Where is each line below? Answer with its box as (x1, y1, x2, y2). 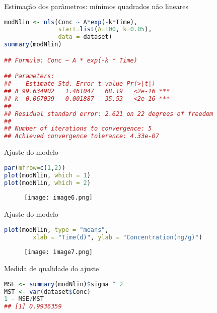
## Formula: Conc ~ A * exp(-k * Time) (4, 56, 137, 64)
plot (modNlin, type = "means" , (4, 226, 109, 233)
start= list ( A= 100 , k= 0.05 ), (58, 26, 152, 33)
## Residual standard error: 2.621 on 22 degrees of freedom (4, 110, 213, 117)
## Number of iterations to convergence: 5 (4, 125, 152, 133)
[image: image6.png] (24, 194, 93, 202)
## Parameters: (4, 73, 55, 80)
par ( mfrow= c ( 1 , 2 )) (4, 164, 65, 171)
